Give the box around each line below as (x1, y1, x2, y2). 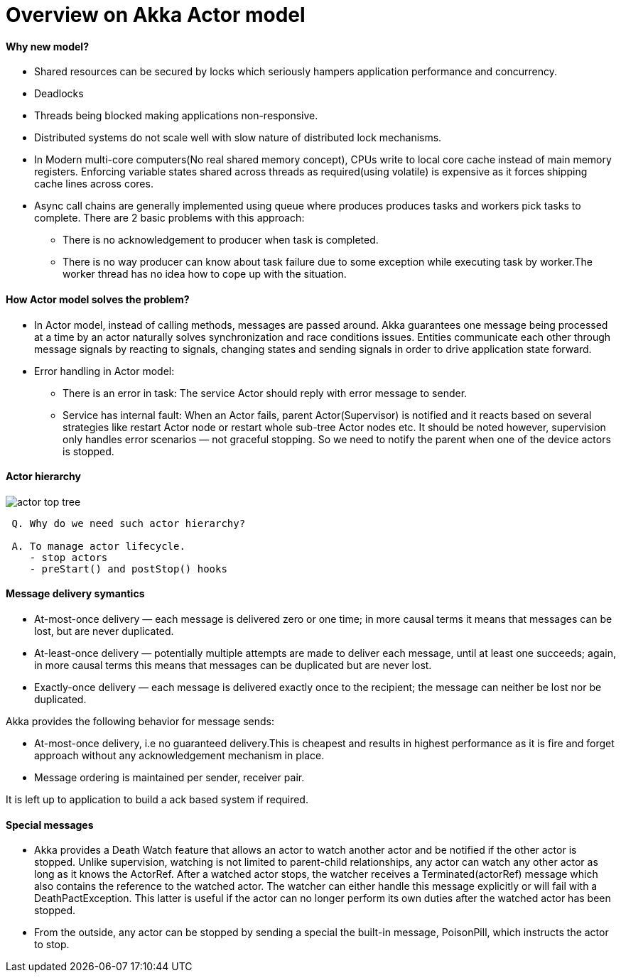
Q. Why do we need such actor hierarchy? (11, 517, 246, 529)
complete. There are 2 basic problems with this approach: (34, 212, 305, 224)
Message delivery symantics (6, 587, 145, 600)
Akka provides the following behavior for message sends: (6, 715, 275, 728)
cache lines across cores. (34, 178, 153, 190)
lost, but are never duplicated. (34, 625, 174, 638)
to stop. (34, 938, 70, 951)
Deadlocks (34, 87, 84, 100)
